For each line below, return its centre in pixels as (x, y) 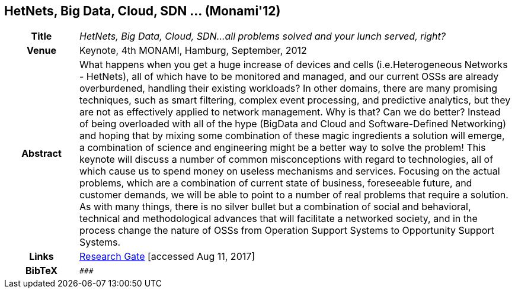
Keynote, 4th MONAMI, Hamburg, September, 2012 (193, 51)
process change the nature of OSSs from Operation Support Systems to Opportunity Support (287, 231)
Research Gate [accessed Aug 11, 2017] (167, 257)
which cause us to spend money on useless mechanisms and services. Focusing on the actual (290, 171)
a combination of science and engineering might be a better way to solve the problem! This (282, 148)
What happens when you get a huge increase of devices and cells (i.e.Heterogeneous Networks (293, 65)
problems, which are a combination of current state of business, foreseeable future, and (276, 183)
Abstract (41, 154)
